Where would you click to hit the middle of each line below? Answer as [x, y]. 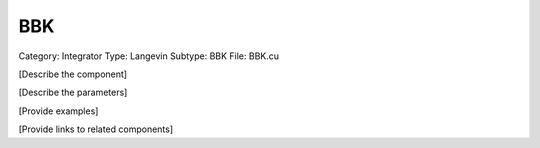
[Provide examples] [58, 111]
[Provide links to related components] [96, 129]
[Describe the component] [73, 74]
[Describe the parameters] [73, 92]
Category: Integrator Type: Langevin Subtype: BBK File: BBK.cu [149, 56]
